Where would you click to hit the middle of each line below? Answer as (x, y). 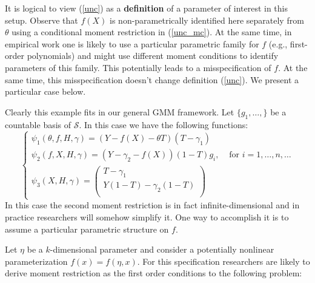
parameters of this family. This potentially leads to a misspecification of (138, 67)
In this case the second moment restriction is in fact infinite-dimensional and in (152, 205)
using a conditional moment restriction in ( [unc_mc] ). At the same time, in (152, 32)
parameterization (36, 261)
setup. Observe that (41, 20)
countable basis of (38, 124)
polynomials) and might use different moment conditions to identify (153, 56)
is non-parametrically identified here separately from (207, 20)
